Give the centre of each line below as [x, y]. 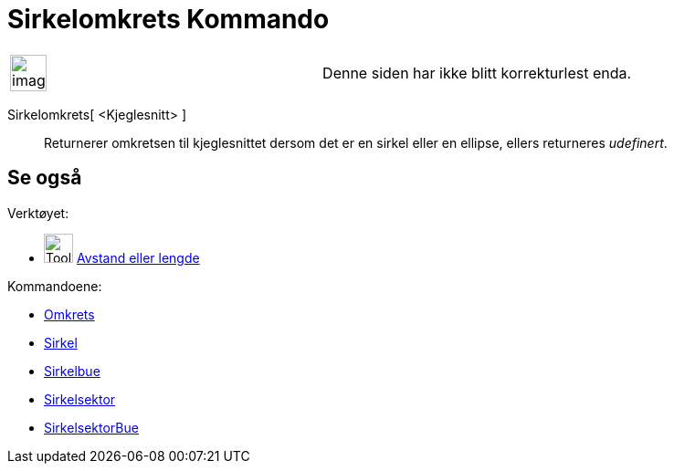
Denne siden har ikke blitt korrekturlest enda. [477, 73]
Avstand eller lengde [138, 257]
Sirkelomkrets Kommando [168, 19]
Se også [45, 178]
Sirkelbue [72, 371]
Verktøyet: [38, 213]
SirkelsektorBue [91, 427]
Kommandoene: [55, 286]
